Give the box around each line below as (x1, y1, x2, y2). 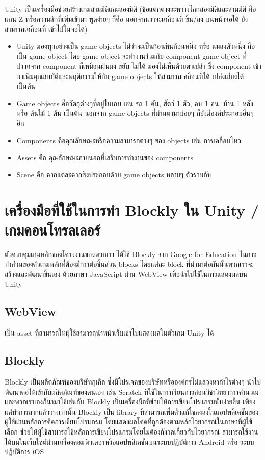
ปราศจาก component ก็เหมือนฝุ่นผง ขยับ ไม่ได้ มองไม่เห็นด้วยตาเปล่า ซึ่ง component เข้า (16, 60, 261, 71)
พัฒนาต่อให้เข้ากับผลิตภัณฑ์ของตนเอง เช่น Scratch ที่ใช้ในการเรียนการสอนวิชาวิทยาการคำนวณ (5, 386, 259, 397)
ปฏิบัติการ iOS (5, 446, 44, 457)
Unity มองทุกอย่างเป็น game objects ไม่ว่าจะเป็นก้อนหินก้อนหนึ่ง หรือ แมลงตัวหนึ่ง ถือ (16, 40, 255, 51)
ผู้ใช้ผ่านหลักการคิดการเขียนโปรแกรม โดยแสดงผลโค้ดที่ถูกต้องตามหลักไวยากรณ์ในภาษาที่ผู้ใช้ (5, 416, 253, 427)
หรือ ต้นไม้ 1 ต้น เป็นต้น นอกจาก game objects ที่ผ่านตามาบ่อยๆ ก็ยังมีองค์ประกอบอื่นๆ (16, 108, 254, 118)
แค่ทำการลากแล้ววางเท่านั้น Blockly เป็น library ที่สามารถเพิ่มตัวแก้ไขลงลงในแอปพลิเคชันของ (5, 406, 259, 417)
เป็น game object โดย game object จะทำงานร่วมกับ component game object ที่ (16, 50, 247, 61)
